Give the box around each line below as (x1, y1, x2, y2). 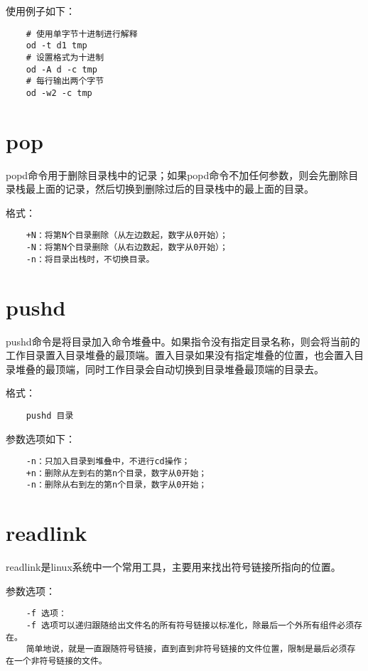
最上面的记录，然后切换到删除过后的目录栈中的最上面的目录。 (25, 181, 314, 196)
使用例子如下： (6, 4, 75, 18)
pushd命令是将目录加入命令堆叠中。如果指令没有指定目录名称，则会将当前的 (6, 333, 360, 348)
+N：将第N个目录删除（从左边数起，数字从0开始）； (26, 230, 228, 241)
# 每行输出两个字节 (26, 76, 104, 87)
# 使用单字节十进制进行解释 (26, 28, 138, 39)
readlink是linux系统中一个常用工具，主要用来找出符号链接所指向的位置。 (6, 559, 341, 574)
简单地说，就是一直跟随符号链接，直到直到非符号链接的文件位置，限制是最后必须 (26, 644, 347, 655)
